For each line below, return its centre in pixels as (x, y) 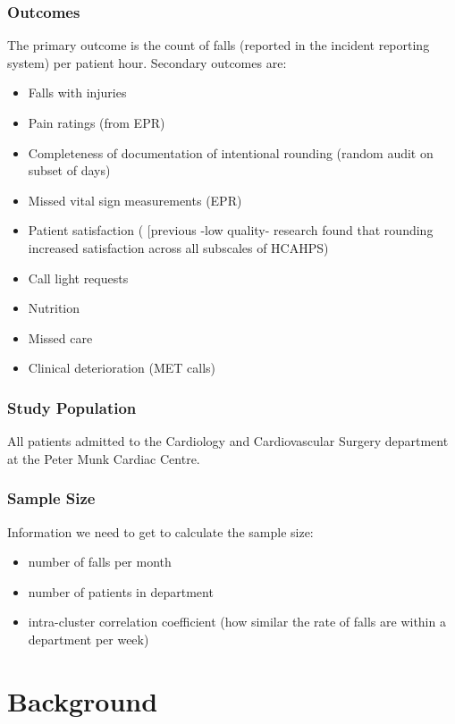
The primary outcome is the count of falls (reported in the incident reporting (219, 45)
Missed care (60, 337)
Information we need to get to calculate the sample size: (160, 531)
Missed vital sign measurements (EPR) (135, 200)
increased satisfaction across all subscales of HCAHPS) (178, 247)
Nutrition (54, 308)
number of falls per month (100, 562)
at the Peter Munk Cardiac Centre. (104, 458)
